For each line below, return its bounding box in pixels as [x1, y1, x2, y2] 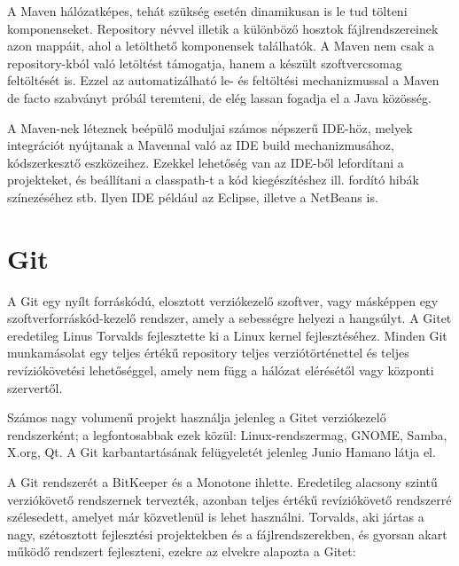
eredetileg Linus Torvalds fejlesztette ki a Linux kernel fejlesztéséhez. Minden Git [7, 326, 447, 344]
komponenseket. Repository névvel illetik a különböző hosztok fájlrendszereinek [7, 19, 439, 37]
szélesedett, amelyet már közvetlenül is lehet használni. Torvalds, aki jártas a [7, 507, 424, 526]
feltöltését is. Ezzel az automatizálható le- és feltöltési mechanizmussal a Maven [7, 71, 440, 90]
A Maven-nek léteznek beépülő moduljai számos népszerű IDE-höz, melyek [7, 118, 413, 137]
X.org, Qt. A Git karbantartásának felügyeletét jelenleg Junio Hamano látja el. [7, 443, 436, 461]
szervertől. [7, 378, 63, 397]
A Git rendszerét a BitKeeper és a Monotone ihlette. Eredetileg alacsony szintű [7, 473, 438, 491]
